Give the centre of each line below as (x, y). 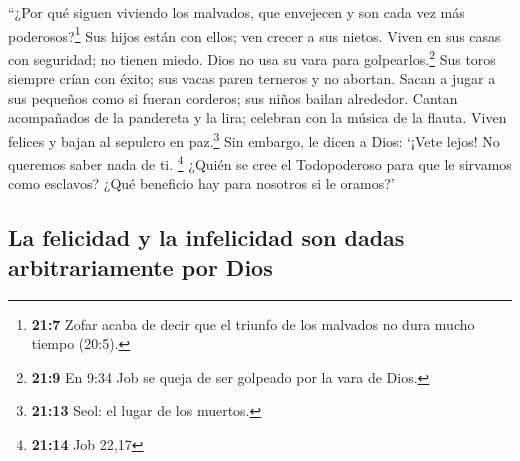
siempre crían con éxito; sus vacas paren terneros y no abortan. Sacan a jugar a (252, 78)
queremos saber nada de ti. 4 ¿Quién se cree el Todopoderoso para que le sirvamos (260, 162)
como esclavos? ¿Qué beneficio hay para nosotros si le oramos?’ (201, 183)
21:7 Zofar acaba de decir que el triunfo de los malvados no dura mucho (253, 323)
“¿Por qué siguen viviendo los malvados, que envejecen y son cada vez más (236, 12)
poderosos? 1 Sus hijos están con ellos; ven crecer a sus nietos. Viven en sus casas (254, 34)
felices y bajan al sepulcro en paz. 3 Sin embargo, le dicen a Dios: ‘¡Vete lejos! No (254, 139)
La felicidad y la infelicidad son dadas (206, 237)
